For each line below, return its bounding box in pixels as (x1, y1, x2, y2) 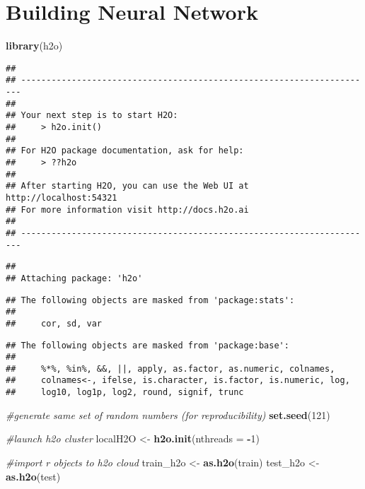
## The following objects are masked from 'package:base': (6, 340, 289, 350)
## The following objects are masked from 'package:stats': (6, 295, 295, 305)
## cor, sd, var (6, 318, 103, 329)
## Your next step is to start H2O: (6, 110, 178, 121)
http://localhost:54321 (6, 192, 117, 203)
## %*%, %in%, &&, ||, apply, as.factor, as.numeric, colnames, (6, 363, 335, 374)
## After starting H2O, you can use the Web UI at (6, 181, 249, 192)
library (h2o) (6, 38, 63, 53)
